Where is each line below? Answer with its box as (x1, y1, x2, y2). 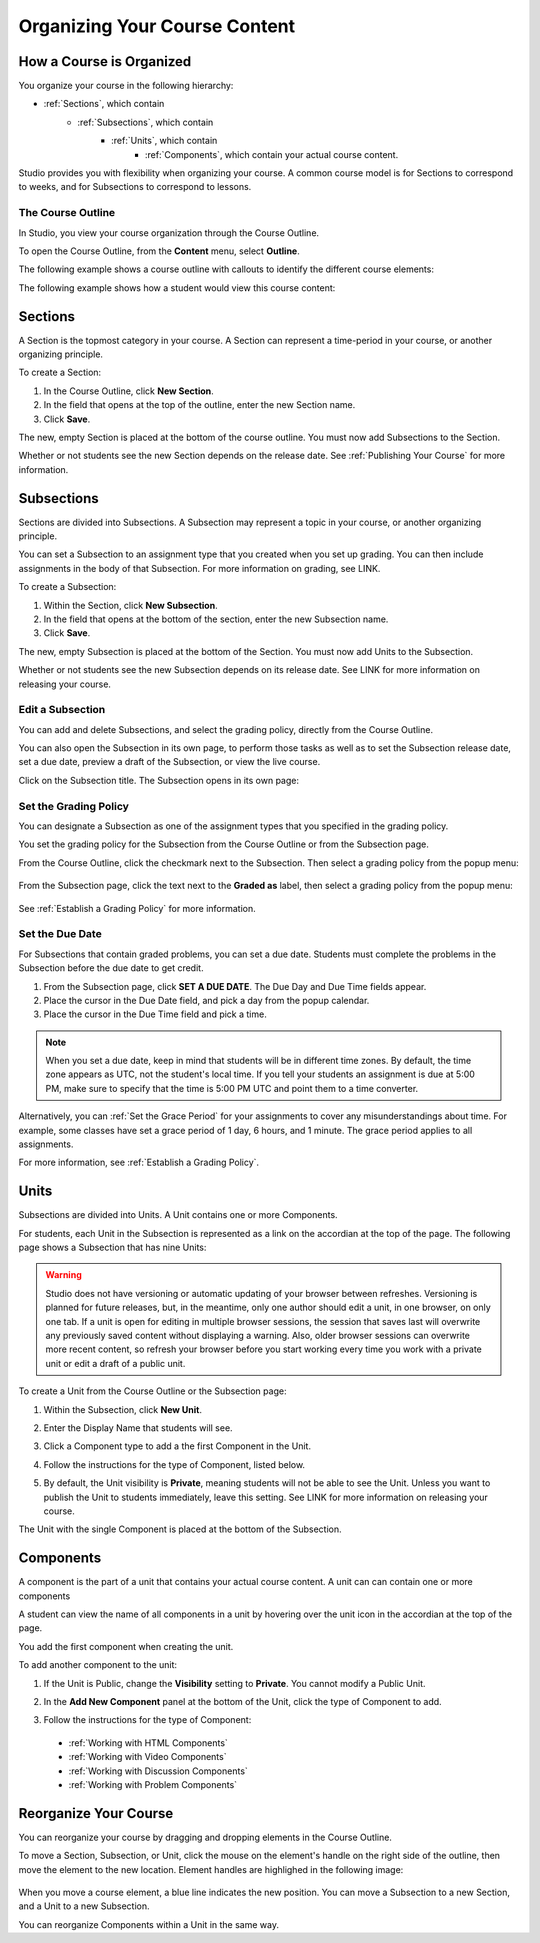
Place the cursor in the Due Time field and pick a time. (43, 1008, 267, 1020)
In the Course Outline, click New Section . (43, 385, 214, 397)
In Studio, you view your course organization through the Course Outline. (18, 226, 320, 239)
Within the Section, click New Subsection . (43, 599, 219, 611)
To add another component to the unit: (18, 1659, 178, 1671)
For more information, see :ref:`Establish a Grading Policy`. (18, 1156, 260, 1169)
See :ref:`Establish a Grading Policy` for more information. (18, 902, 256, 914)
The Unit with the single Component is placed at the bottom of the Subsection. (18, 1523, 342, 1535)
